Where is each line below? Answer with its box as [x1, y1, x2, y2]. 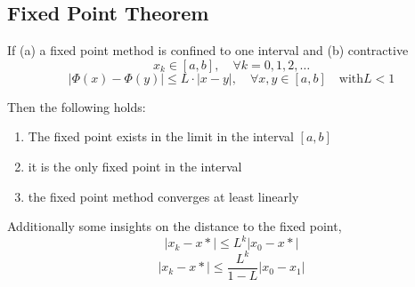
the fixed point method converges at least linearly [28, 187, 299, 205]
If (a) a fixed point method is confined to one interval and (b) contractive [7, 41, 409, 60]
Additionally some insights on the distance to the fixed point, [7, 217, 342, 235]
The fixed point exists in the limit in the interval [28, 127, 294, 146]
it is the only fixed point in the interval [28, 156, 242, 175]
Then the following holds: [7, 97, 146, 116]
